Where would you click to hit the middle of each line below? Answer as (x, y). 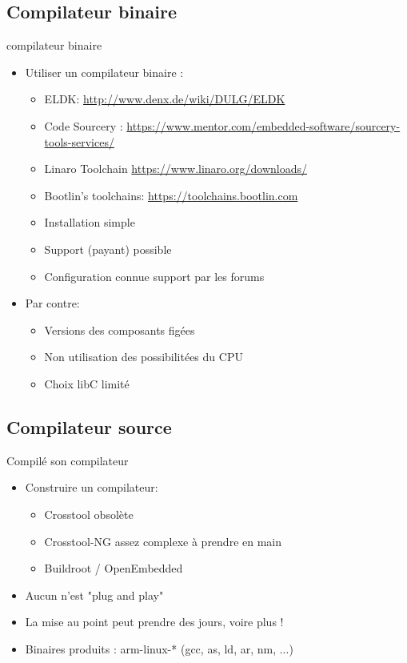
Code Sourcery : (84, 125)
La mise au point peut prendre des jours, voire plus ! (154, 622)
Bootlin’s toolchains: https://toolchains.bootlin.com (171, 195)
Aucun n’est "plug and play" (94, 595)
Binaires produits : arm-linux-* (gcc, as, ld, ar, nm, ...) (159, 648)
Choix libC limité (87, 383)
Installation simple (90, 222)
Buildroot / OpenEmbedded (114, 568)
